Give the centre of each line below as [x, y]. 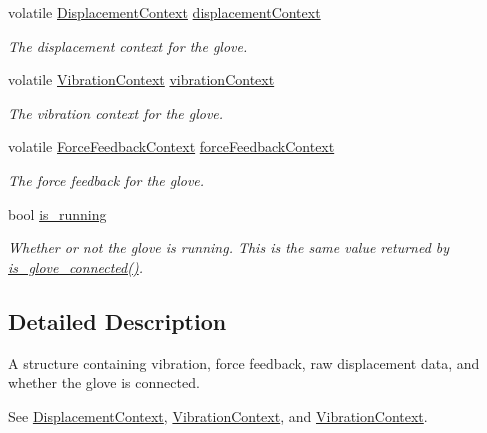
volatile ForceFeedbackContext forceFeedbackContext [171, 146]
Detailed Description [117, 320]
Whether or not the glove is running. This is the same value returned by [229, 247]
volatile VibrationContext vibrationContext [141, 79]
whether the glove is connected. [104, 382]
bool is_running [57, 213]
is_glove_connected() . [75, 266]
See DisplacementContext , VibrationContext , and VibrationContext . [218, 415]
